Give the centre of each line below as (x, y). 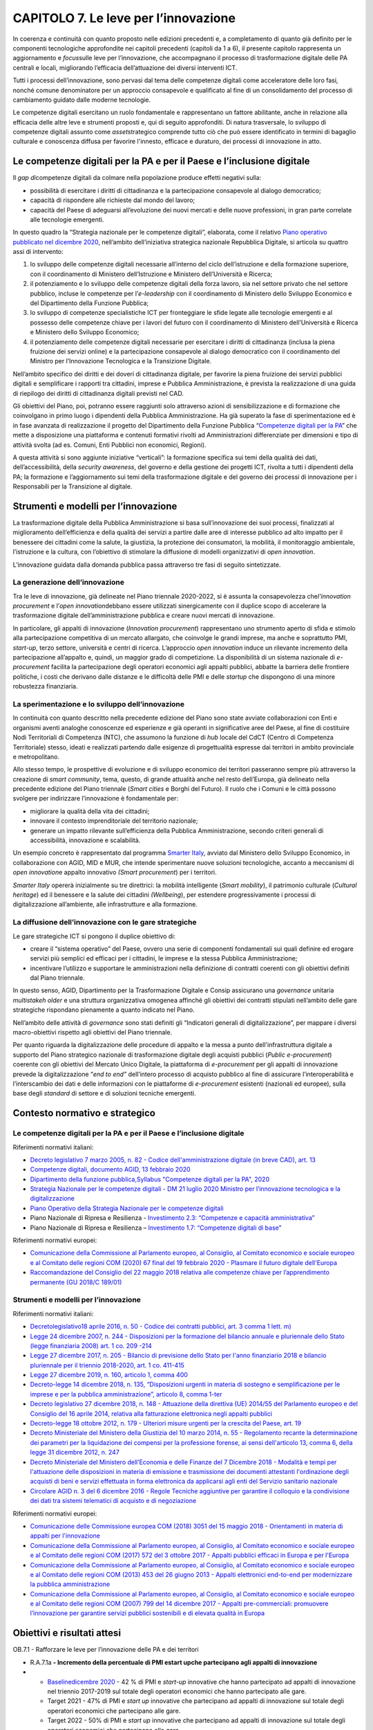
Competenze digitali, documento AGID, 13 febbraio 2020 (110, 1169)
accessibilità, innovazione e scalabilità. (85, 840)
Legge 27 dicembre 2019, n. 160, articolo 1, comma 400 (109, 1375)
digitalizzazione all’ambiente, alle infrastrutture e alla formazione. (105, 904)
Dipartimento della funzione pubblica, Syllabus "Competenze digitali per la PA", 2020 (150, 1179)
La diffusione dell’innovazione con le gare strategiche (105, 922)
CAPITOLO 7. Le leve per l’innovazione (124, 18)
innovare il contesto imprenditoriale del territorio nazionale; (114, 821)
